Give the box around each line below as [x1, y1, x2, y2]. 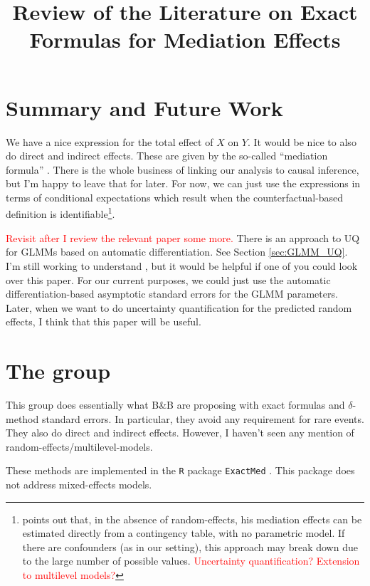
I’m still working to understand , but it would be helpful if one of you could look [6, 258, 358, 273]
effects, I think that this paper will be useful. [6, 314, 201, 329]
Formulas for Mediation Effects [29, 25, 341, 54]
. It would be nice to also [247, 134, 356, 149]
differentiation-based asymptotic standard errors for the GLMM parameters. [6, 286, 338, 301]
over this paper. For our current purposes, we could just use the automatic [6, 272, 331, 287]
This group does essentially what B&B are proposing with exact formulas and [6, 397, 345, 412]
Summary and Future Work [6, 93, 283, 122]
